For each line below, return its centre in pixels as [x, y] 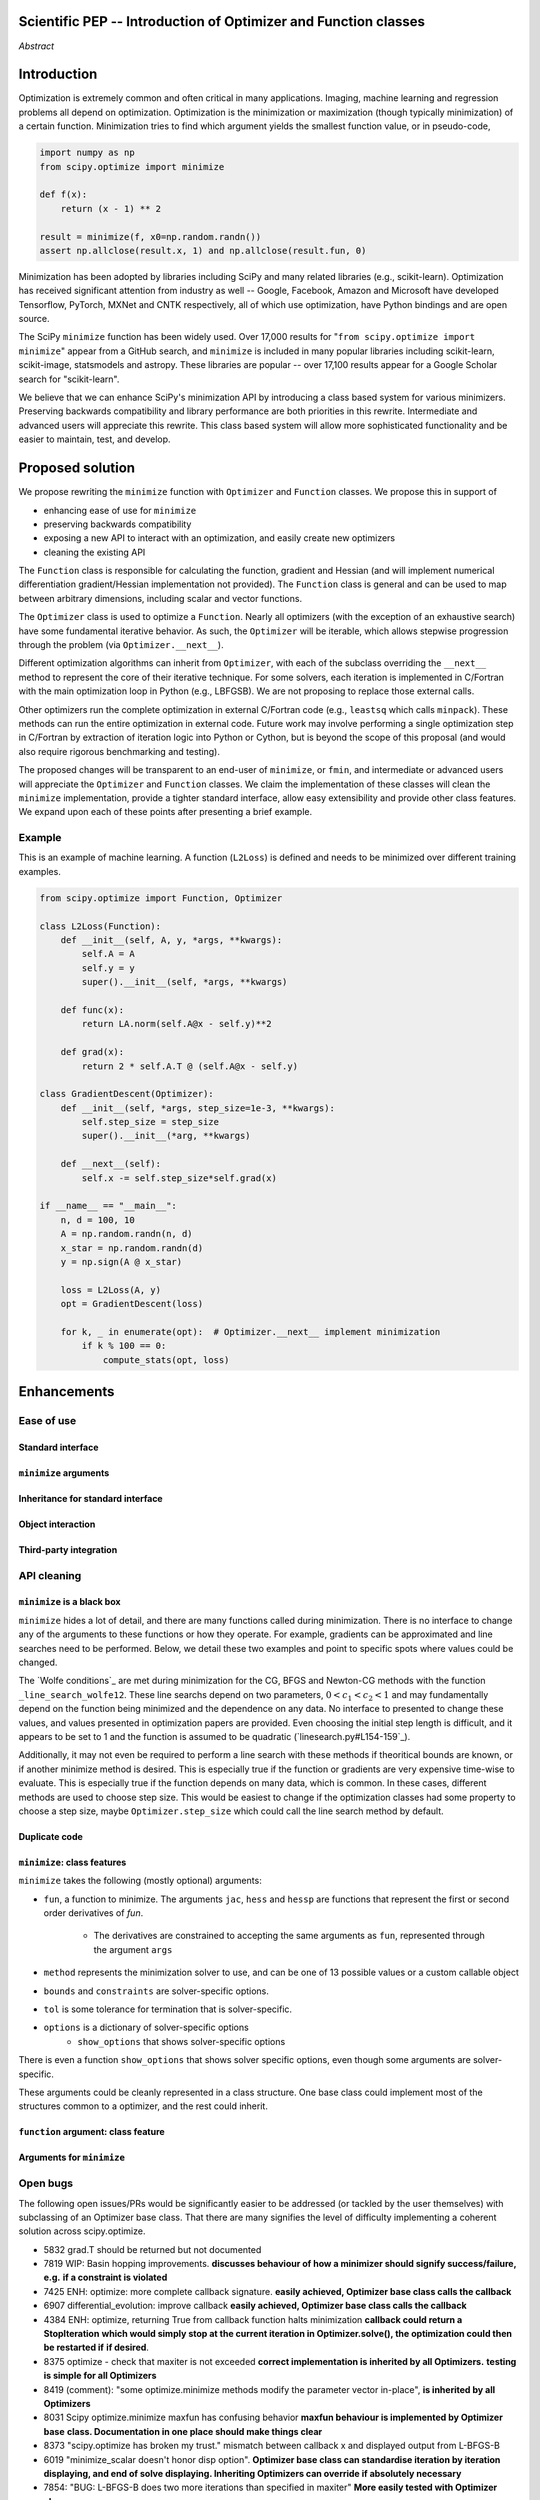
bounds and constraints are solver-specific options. [156, 1991]
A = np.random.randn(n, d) [127, 1234]
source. [34, 319]
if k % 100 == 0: [124, 1346]
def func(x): [92, 1009]
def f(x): [63, 194]
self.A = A [108, 954]
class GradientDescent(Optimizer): [126, 1094]
